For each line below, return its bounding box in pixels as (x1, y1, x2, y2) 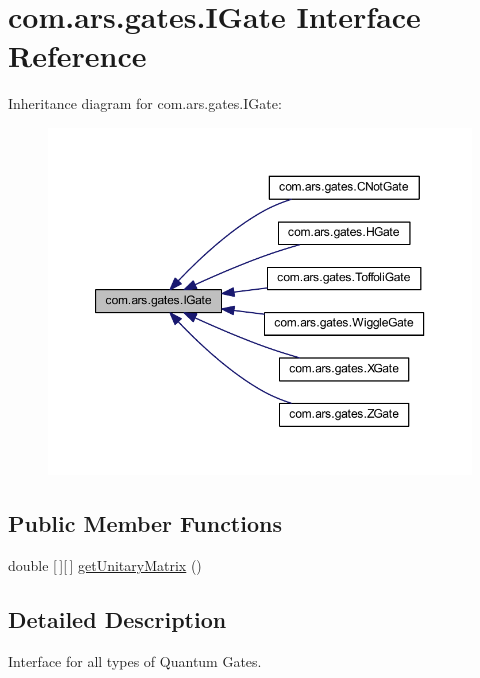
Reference (8, 35, 147, 76)
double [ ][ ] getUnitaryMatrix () (8, 555, 202, 576)
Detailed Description (8, 604, 227, 635)
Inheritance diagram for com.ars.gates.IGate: (8, 93, 282, 114)
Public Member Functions (8, 508, 282, 539)
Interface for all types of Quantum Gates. (8, 651, 262, 672)
